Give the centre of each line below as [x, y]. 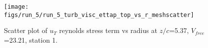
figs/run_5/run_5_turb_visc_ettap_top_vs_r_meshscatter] [99, 15]
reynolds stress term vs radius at [108, 30]
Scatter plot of [26, 30]
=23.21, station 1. [31, 40]
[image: [16, 7]
